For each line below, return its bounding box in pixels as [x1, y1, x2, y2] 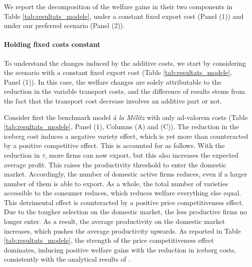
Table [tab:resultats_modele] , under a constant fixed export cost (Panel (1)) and [4, 11, 244, 21]
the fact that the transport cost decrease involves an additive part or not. [4, 95, 222, 105]
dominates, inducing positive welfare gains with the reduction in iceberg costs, [4, 244, 236, 254]
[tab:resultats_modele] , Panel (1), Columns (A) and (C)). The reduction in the [4, 121, 239, 132]
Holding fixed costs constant [4, 39, 100, 49]
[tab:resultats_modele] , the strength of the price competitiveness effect [4, 235, 214, 245]
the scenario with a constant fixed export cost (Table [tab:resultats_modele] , [4, 67, 232, 77]
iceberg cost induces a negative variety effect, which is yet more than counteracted [4, 131, 248, 141]
